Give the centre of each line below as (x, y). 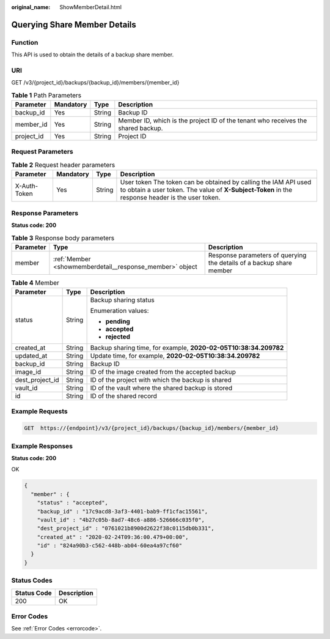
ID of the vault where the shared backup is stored (161, 388)
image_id (28, 372)
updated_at (31, 356)
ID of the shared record (123, 396)
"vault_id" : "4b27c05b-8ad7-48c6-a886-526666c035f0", (121, 520)
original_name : (31, 7)
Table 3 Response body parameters (63, 237)
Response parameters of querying (257, 255)
